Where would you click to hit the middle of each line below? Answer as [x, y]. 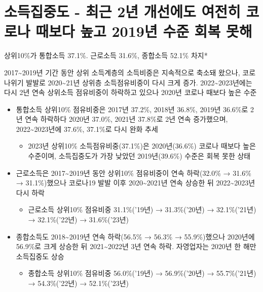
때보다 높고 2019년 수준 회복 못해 [144, 31]
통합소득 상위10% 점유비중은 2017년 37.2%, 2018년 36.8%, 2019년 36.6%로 [132, 109]
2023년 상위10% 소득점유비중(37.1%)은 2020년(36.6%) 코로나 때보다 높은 [142, 146]
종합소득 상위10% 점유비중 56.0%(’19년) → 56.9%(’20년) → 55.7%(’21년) [142, 273]
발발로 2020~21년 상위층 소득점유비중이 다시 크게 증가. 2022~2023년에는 [139, 82]
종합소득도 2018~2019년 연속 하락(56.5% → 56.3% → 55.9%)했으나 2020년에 [135, 236]
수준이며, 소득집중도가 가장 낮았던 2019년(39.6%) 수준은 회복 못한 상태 [139, 156]
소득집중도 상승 [40, 256]
